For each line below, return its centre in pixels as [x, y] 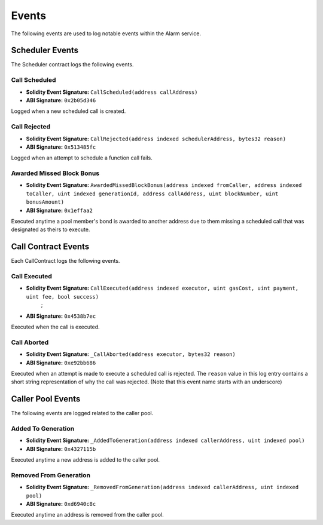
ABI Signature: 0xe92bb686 [61, 363]
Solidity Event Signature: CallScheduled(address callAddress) [112, 92]
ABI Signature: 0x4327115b [61, 449]
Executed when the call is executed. [55, 327]
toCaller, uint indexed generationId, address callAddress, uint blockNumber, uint [152, 194]
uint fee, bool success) [62, 297]
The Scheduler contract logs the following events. [72, 65]
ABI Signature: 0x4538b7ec [61, 316]
